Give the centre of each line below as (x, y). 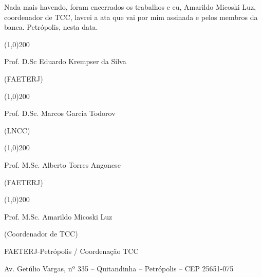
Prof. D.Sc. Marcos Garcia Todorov (60, 113)
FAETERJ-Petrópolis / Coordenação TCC (71, 251)
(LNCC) (17, 130)
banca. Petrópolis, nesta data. (51, 27)
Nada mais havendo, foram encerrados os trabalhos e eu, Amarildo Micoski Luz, (130, 7)
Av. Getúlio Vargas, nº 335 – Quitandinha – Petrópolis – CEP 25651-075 (119, 268)
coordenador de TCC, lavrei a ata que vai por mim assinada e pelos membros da (131, 17)
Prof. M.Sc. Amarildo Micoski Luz (58, 216)
